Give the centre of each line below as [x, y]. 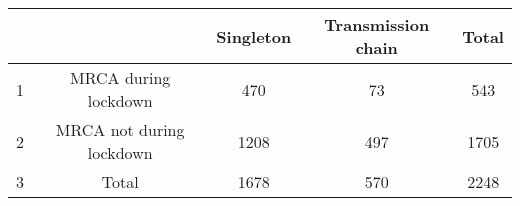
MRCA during [120, 77]
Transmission [377, 24]
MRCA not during [120, 129]
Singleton [254, 36]
